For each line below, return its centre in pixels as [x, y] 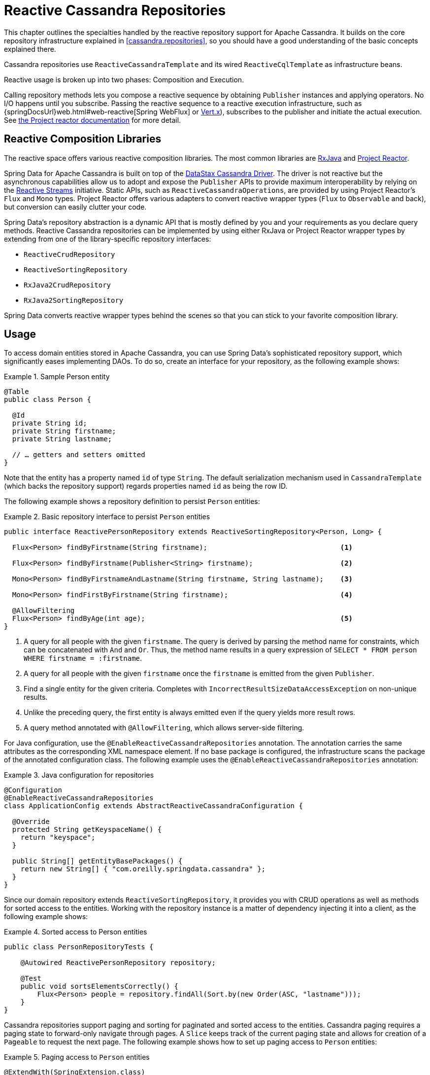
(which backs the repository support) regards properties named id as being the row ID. [146, 486]
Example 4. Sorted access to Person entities [76, 932]
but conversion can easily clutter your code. [75, 207]
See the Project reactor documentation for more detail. [93, 120]
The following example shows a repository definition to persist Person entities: [132, 502]
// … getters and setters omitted [79, 455]
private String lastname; [62, 439]
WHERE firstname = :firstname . [83, 658]
